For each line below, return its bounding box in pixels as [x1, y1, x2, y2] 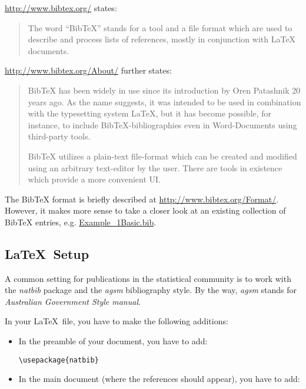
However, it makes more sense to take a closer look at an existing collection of [5, 204, 286, 217]
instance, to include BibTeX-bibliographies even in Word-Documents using [28, 118, 297, 131]
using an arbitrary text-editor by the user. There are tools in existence [28, 161, 282, 174]
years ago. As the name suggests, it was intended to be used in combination [28, 95, 301, 108]
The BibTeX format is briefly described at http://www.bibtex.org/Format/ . [5, 192, 279, 205]
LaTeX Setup [5, 244, 89, 262]
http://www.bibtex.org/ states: [5, 2, 117, 14]
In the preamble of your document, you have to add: [18, 335, 208, 347]
